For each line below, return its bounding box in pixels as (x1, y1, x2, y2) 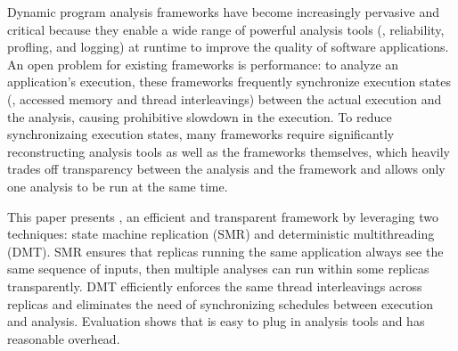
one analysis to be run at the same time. (7, 176, 228, 195)
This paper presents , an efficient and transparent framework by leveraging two (7, 207, 438, 225)
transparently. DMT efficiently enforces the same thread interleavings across (7, 276, 422, 295)
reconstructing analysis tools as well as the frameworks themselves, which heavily (7, 142, 451, 160)
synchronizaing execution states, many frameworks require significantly (7, 125, 395, 143)
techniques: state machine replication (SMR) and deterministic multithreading (7, 224, 435, 243)
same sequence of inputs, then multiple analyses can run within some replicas (7, 259, 429, 278)
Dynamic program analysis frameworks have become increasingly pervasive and (7, 3, 439, 20)
